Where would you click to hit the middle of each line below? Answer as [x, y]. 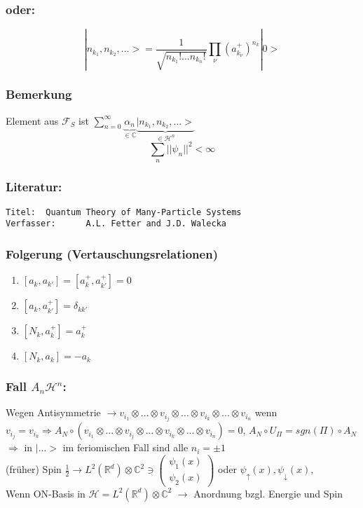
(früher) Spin [34, 469]
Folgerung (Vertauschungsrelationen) [112, 253]
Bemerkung [39, 94]
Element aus [32, 120]
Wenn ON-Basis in [46, 493]
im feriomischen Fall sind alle [125, 447]
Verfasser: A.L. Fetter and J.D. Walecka [116, 224]
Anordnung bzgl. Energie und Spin [268, 493]
